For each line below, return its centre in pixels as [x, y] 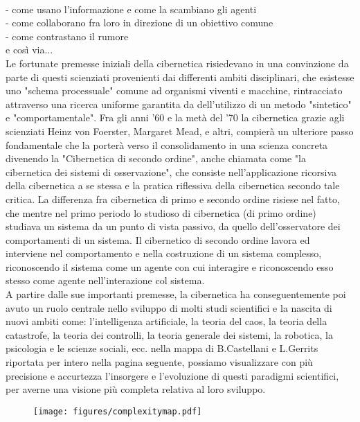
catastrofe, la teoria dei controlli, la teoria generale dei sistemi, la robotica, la [169, 334]
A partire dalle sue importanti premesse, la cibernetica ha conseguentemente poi [176, 294]
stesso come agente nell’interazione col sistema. [105, 280]
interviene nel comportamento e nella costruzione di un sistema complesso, [164, 253]
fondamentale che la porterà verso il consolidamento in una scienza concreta [167, 144]
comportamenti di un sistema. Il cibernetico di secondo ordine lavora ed [158, 239]
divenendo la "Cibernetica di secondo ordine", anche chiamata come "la [156, 158]
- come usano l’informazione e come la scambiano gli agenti [131, 9]
